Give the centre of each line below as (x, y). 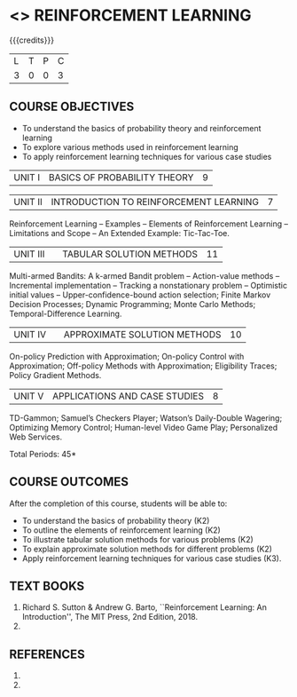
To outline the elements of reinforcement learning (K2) (121, 530)
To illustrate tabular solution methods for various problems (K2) (138, 539)
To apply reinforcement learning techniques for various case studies (147, 156)
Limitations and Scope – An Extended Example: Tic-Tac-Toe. (120, 233)
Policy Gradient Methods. (55, 375)
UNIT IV (30, 334)
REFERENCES (47, 654)
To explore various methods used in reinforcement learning (130, 147)
